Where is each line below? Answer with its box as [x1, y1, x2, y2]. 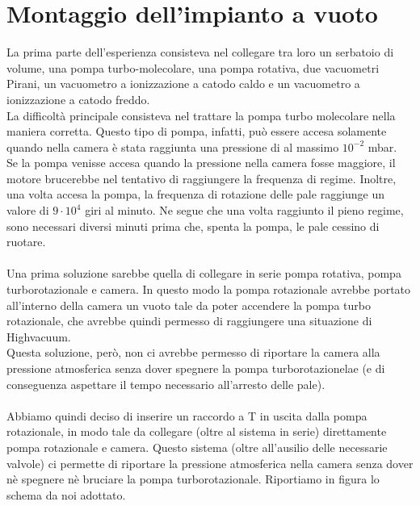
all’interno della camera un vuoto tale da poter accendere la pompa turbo [6, 296, 371, 313]
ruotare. [6, 233, 46, 250]
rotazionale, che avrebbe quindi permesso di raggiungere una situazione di [6, 312, 372, 329]
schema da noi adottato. [6, 486, 126, 503]
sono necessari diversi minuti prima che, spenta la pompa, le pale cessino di [6, 217, 380, 234]
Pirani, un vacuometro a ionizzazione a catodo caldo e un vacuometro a [6, 75, 360, 92]
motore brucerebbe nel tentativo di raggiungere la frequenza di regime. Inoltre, [6, 169, 397, 186]
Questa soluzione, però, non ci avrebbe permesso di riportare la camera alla [6, 344, 380, 361]
